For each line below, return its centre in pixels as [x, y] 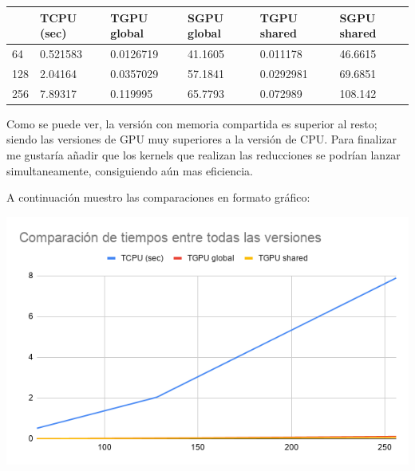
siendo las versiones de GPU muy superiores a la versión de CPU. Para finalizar [202, 139]
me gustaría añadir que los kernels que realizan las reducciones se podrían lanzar [204, 154]
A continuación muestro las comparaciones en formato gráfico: [158, 197]
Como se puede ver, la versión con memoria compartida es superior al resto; [192, 123]
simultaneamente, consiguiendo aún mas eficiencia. [130, 170]
